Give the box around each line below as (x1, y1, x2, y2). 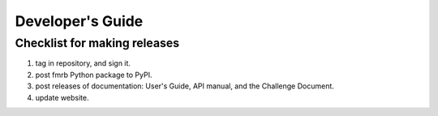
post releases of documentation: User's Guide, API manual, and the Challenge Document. (35, 81, 334, 91)
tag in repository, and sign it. (35, 58, 131, 68)
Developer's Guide (15, 12, 144, 30)
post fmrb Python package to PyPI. (35, 70, 152, 79)
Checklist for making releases (15, 36, 180, 50)
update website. (35, 92, 89, 102)
